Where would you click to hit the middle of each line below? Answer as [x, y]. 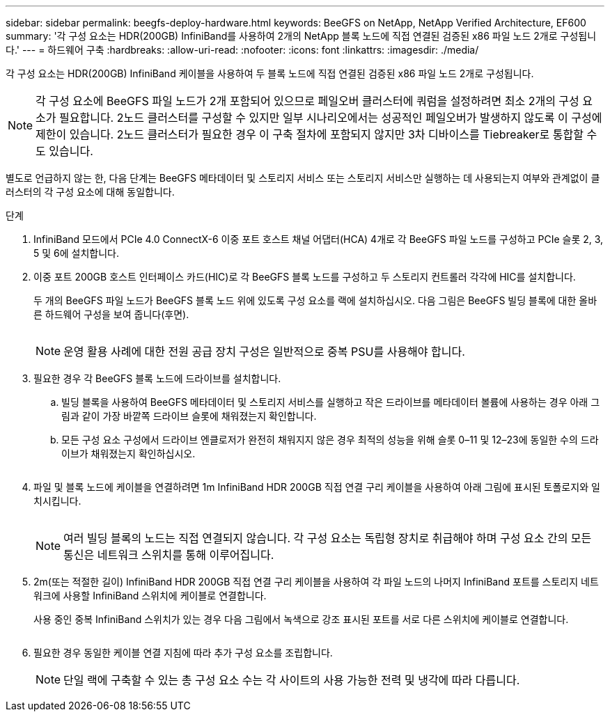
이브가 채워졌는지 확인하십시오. [128, 454]
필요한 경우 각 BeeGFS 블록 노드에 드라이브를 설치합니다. [157, 378]
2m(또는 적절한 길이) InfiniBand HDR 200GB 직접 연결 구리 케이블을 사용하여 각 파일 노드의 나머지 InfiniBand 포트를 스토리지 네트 [316, 582]
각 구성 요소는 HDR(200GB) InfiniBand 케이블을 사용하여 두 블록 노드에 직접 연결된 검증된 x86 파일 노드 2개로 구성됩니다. [270, 73]
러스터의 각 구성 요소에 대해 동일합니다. [90, 192]
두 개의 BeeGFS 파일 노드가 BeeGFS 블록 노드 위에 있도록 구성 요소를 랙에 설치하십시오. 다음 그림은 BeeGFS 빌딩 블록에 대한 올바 [315, 300]
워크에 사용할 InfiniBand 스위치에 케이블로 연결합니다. [150, 596]
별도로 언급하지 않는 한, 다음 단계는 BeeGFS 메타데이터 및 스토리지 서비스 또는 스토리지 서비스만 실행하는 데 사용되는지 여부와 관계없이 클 [303, 178]
